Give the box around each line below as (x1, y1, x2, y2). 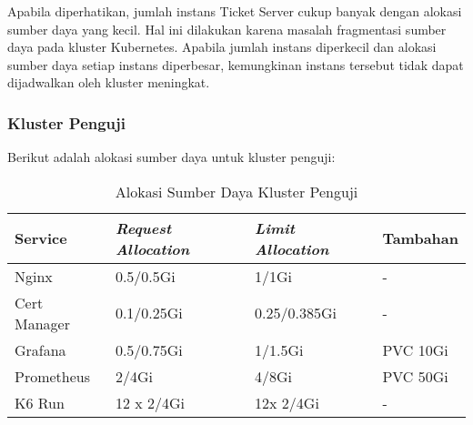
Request (115, 217, 172, 238)
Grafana (15, 339, 66, 360)
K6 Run (15, 391, 65, 413)
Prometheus (15, 365, 91, 387)
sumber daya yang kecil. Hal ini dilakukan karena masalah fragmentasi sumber (7, 19, 447, 38)
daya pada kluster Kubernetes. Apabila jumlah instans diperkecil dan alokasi (7, 37, 437, 56)
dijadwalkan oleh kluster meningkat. (7, 73, 210, 92)
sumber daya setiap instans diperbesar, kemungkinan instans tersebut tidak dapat (7, 55, 464, 74)
